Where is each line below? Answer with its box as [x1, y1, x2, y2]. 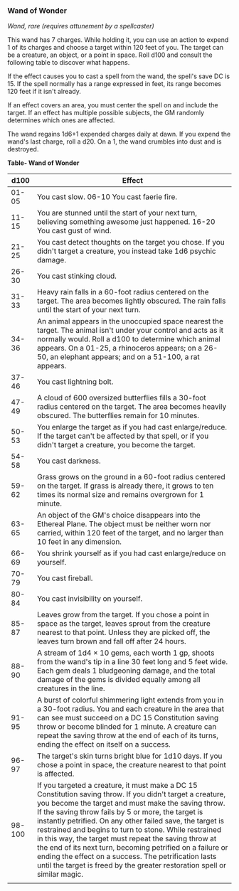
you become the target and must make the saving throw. [36, 799, 225, 809]
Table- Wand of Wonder [7, 159, 80, 167]
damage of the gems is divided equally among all [36, 675, 201, 685]
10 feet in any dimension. [36, 537, 122, 547]
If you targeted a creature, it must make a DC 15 [36, 781, 198, 791]
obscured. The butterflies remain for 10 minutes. [36, 411, 200, 421]
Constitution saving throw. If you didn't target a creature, [36, 789, 226, 799]
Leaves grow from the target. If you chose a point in [36, 610, 210, 620]
